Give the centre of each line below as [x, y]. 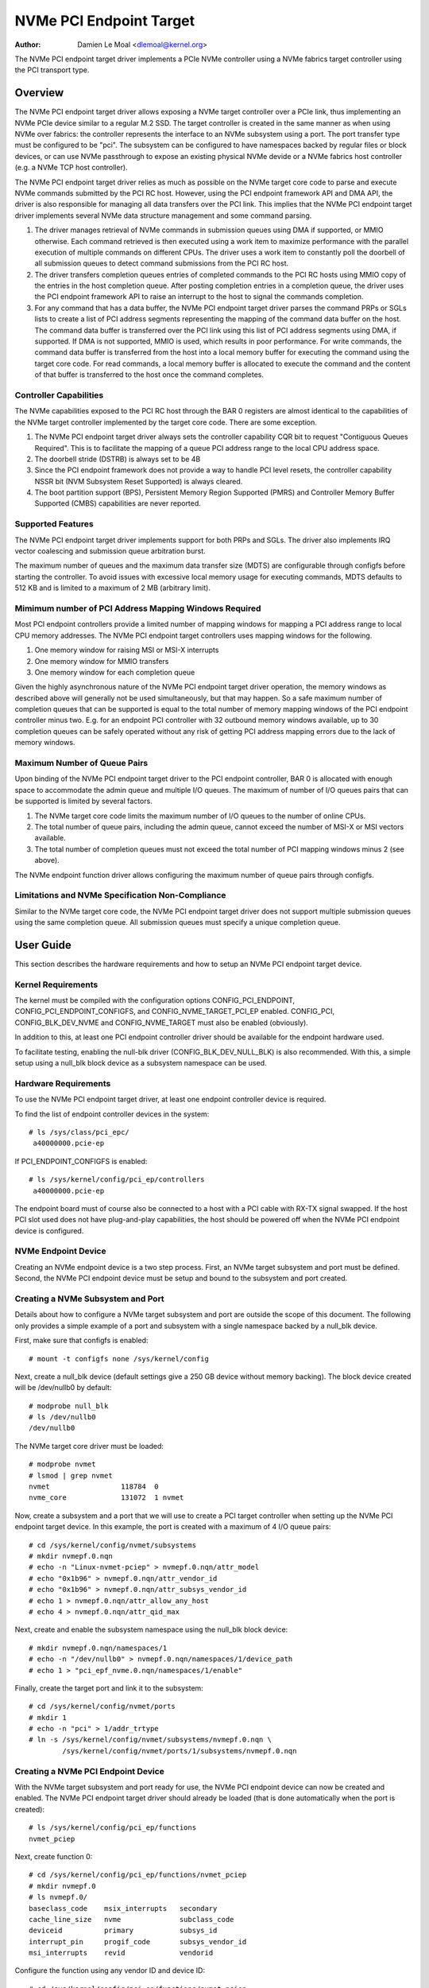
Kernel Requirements [56, 984]
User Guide [43, 945]
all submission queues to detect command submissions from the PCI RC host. [162, 263]
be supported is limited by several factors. [83, 801]
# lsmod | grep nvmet [71, 1475]
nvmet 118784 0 [94, 1487]
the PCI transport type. [52, 70]
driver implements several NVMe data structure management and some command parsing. [163, 215]
